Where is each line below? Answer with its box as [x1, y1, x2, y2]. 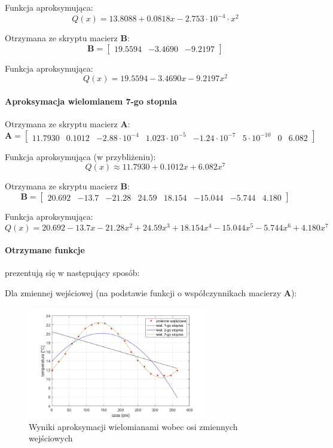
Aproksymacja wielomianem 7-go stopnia [5, 94, 178, 107]
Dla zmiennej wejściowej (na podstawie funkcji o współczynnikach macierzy [5, 287, 282, 299]
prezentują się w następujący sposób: [5, 266, 140, 279]
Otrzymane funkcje [5, 244, 85, 256]
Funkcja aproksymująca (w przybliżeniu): [5, 150, 156, 162]
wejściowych [29, 432, 73, 444]
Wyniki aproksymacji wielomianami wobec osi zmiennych [29, 420, 238, 432]
